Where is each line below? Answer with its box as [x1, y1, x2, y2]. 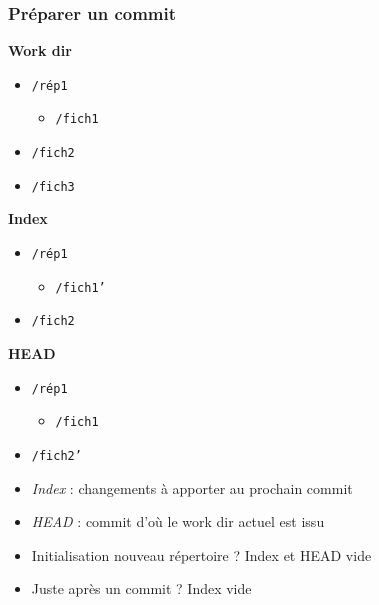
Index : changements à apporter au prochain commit [31, 477, 353, 498]
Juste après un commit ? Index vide [31, 578, 252, 599]
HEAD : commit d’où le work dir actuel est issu [31, 511, 325, 532]
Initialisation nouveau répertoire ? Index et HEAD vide [31, 544, 372, 565]
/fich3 [31, 179, 75, 194]
